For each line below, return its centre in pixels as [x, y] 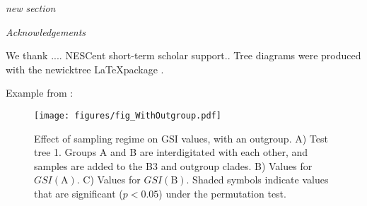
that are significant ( [78, 193]
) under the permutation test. [222, 193]
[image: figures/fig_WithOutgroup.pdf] [128, 115]
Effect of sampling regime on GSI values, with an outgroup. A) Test [181, 138]
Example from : [40, 93]
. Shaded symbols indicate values [257, 180]
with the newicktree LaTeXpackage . [85, 69]
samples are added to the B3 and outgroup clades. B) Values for [173, 165]
